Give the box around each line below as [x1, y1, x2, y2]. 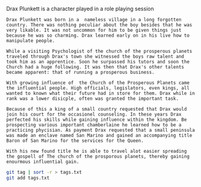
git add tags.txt [6, 174, 50, 181]
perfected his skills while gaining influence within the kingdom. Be [6, 117, 187, 123]
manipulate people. [6, 38, 55, 44]
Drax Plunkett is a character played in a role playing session [6, 5, 155, 12]
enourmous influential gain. [6, 159, 79, 165]
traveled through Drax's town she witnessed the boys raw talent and [6, 54, 185, 60]
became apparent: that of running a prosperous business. [6, 69, 155, 75]
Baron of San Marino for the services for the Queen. [6, 138, 144, 144]
